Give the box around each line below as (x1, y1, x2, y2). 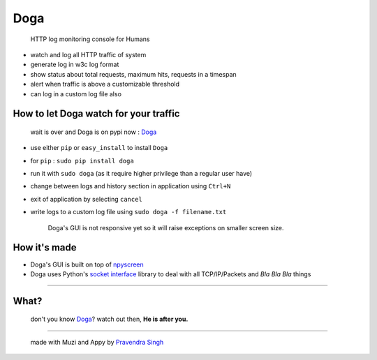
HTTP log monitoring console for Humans (30, 35, 150, 43)
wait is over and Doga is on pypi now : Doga (30, 128, 157, 136)
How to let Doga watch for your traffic (13, 108, 180, 120)
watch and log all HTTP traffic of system (30, 50, 147, 59)
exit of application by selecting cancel (30, 195, 142, 203)
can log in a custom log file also (30, 89, 122, 98)
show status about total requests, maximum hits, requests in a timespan (30, 70, 237, 78)
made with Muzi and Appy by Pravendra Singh (30, 338, 164, 346)
